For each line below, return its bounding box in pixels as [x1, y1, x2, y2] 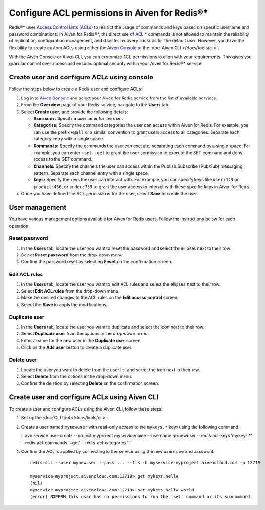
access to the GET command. [33, 157, 92, 162]
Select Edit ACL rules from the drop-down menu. [21, 288, 120, 294]
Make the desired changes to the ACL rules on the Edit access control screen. [21, 295, 178, 301]
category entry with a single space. [33, 136, 104, 142]
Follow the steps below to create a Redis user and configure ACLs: [9, 86, 142, 92]
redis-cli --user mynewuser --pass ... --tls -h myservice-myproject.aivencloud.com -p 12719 [30, 460, 261, 466]
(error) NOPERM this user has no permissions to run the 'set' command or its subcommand [30, 494, 250, 500]
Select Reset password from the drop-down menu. [21, 252, 124, 258]
